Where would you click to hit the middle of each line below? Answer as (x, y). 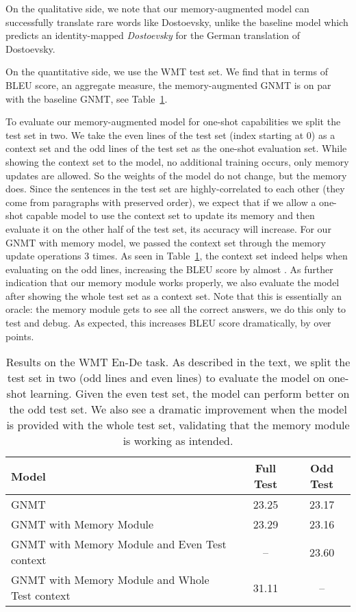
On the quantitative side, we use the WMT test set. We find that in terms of (167, 72)
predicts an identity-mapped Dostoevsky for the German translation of (153, 35)
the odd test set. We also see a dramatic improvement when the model (178, 409)
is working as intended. (178, 441)
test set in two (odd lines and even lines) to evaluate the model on (166, 378)
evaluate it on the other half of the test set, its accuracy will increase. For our (168, 228)
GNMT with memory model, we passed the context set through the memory (166, 242)
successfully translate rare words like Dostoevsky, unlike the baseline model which (177, 22)
